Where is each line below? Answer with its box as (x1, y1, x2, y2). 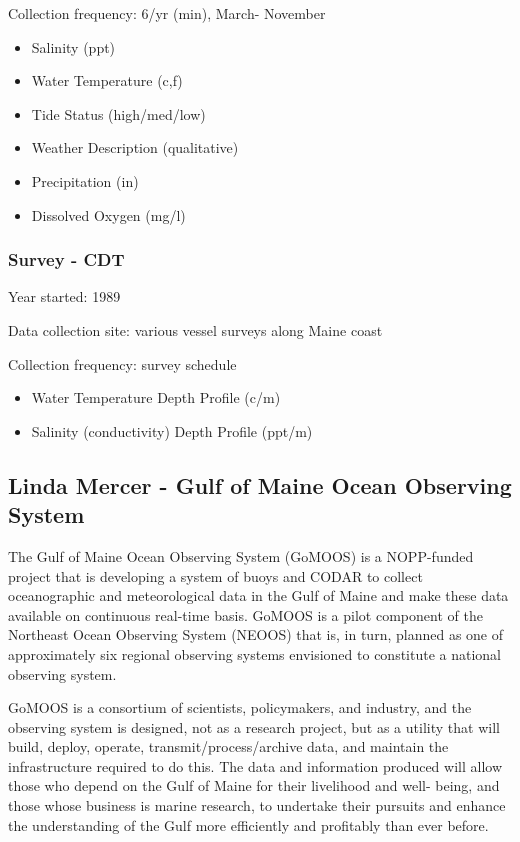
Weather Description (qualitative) (31, 137, 239, 158)
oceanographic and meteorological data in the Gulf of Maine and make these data (8, 585, 509, 606)
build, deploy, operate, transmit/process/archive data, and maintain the (8, 736, 449, 757)
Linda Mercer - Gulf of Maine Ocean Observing (8, 469, 512, 500)
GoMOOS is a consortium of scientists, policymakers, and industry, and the (8, 697, 472, 718)
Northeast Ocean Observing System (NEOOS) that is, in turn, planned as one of (8, 624, 504, 645)
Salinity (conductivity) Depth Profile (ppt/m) (31, 420, 313, 441)
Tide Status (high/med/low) (31, 103, 206, 124)
